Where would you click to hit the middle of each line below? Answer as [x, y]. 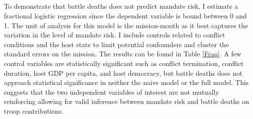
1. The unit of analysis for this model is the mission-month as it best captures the [126, 25]
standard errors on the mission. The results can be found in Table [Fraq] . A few [123, 54]
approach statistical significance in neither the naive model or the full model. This [126, 82]
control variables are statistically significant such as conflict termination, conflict [124, 63]
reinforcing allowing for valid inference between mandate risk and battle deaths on [126, 101]
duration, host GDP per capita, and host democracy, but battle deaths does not [123, 73]
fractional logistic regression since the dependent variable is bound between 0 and [126, 15]
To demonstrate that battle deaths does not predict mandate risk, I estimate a [121, 6]
